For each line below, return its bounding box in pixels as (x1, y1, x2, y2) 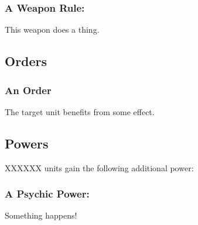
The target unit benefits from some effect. (5, 105, 155, 117)
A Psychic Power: (5, 186, 90, 201)
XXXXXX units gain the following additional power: (5, 161, 194, 174)
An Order (5, 82, 52, 97)
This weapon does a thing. (5, 23, 100, 36)
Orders (5, 52, 47, 70)
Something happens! (5, 209, 77, 221)
